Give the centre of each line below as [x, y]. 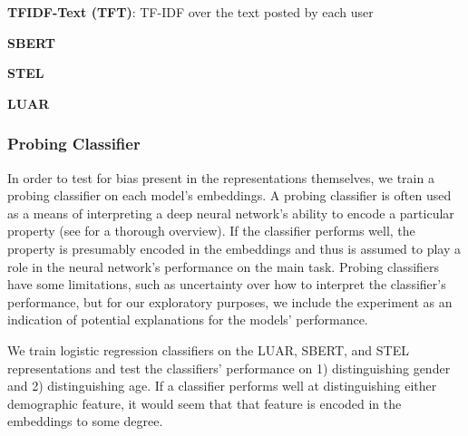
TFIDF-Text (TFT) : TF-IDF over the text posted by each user [190, 12]
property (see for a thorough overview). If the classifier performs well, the [211, 231]
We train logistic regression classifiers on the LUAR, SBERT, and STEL [208, 349]
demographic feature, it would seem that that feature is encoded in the [205, 403]
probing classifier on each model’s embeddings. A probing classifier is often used [229, 195]
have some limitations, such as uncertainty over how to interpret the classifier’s [227, 284]
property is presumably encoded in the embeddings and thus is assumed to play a [234, 248]
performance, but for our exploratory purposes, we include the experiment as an [230, 301]
